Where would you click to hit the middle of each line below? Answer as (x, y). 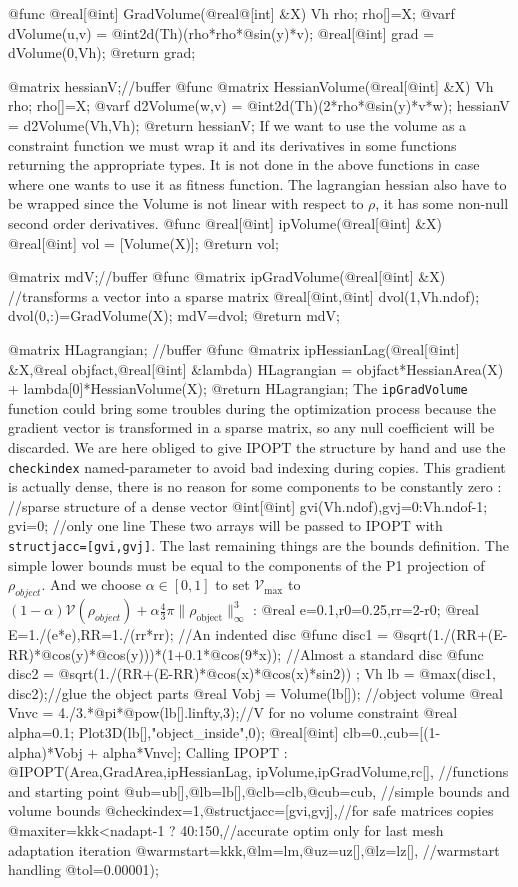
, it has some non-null (442, 203)
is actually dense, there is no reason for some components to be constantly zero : (255, 486)
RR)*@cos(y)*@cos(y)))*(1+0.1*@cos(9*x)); (145, 653)
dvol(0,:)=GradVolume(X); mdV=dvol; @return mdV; (174, 315)
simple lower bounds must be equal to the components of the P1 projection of (246, 564)
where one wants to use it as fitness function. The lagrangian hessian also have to (257, 183)
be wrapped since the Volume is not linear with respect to (186, 203)
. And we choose (91, 584)
